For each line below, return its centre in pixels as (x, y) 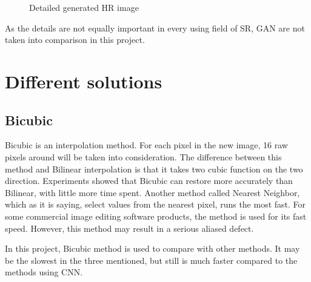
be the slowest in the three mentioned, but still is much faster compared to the (151, 260)
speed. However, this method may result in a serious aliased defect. (129, 228)
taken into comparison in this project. (75, 40)
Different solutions (84, 81)
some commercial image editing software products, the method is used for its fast (156, 216)
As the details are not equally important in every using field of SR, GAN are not (155, 28)
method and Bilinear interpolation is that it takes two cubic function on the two (154, 169)
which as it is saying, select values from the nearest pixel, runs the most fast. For (155, 204)
